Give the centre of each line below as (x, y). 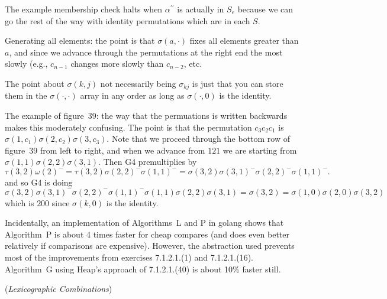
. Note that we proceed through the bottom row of (199, 139)
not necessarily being (138, 83)
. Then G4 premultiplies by (148, 162)
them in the (26, 95)
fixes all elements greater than (244, 40)
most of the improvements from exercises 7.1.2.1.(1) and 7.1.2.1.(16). (129, 257)
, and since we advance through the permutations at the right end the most (146, 52)
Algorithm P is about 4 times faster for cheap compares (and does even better (147, 234)
